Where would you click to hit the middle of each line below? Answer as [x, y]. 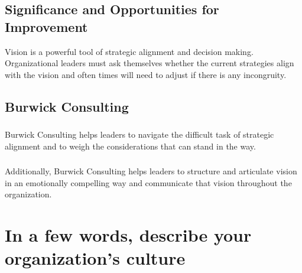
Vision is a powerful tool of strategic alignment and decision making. [129, 51]
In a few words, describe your [128, 235]
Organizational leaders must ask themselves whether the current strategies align [150, 63]
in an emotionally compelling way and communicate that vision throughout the [148, 182]
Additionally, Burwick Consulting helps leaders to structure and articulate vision [151, 171]
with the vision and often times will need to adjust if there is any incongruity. [146, 74]
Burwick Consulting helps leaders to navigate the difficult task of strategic [139, 134]
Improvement [46, 26]
